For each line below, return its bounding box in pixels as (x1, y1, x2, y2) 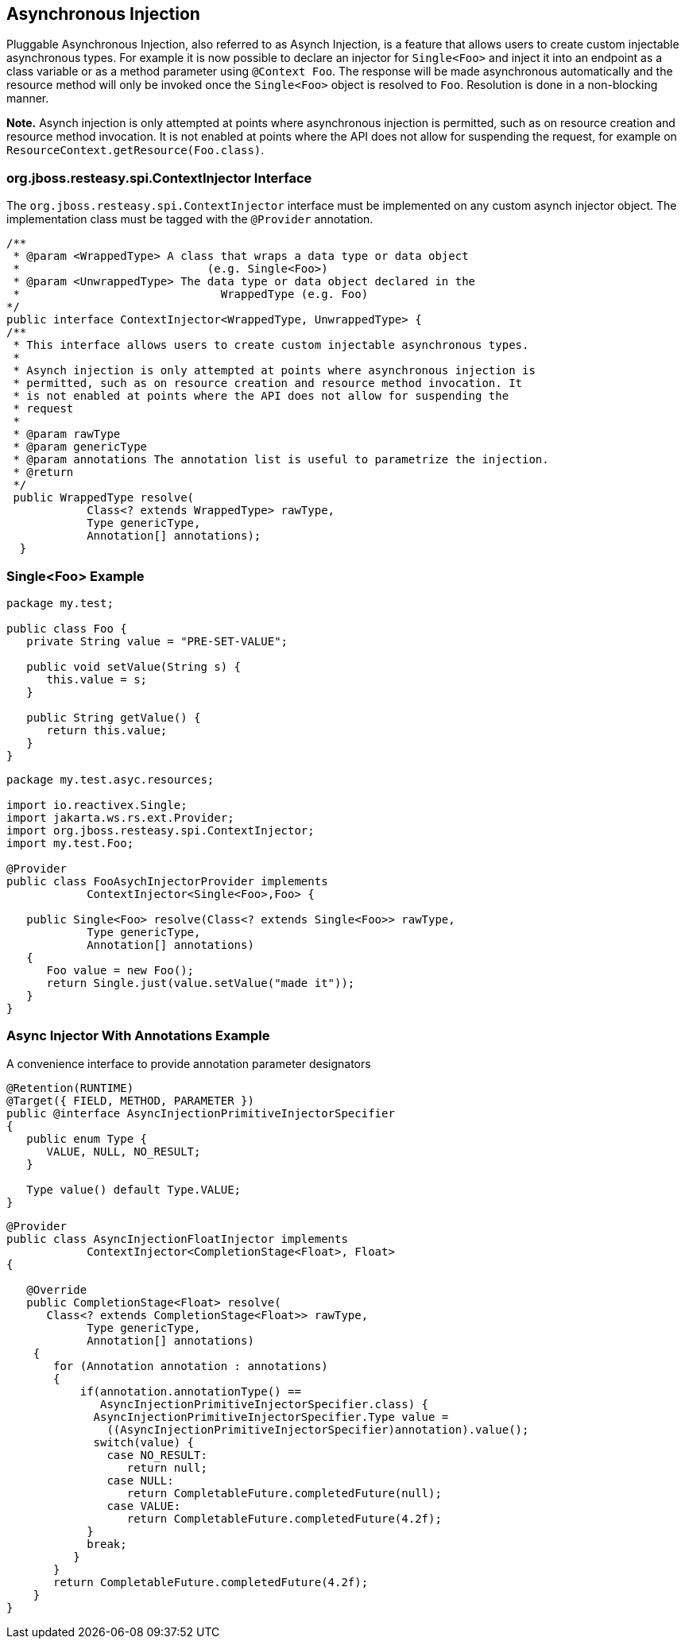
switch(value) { (93, 1435, 195, 1449)
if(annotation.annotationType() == (79, 1384, 301, 1398)
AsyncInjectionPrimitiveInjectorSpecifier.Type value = (93, 1410, 449, 1423)
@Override (26, 1283, 87, 1296)
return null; (126, 1461, 207, 1474)
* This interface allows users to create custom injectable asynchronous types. (13, 339, 529, 352)
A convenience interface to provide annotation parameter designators (6, 1056, 371, 1070)
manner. (6, 91, 49, 106)
